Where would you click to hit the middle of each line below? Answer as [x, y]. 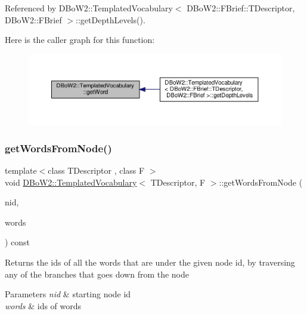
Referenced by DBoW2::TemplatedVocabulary [89, 8]
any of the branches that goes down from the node [97, 274]
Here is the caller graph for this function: [80, 40]
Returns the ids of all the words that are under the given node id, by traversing [150, 262]
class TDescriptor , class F [96, 170]
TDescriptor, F [178, 182]
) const [18, 242]
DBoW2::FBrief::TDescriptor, [241, 8]
